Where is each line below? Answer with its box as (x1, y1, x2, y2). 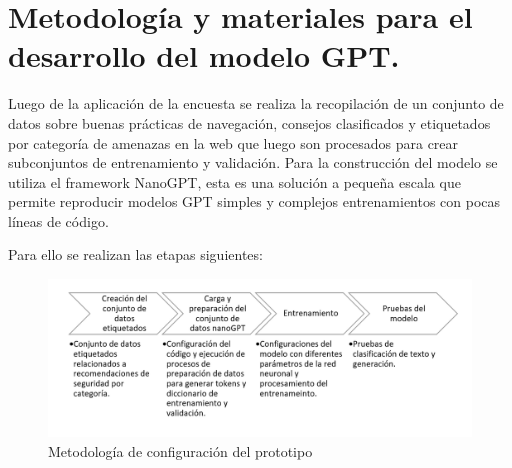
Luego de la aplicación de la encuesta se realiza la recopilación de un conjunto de (8, 93, 504, 114)
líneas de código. (8, 210, 109, 231)
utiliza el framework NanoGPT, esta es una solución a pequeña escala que (8, 171, 461, 192)
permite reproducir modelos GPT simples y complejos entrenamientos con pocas (8, 191, 501, 212)
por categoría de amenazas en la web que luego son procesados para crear (8, 132, 459, 153)
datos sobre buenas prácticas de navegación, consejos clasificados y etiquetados (8, 112, 491, 133)
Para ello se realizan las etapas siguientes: (8, 244, 263, 265)
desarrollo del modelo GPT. (8, 35, 400, 76)
